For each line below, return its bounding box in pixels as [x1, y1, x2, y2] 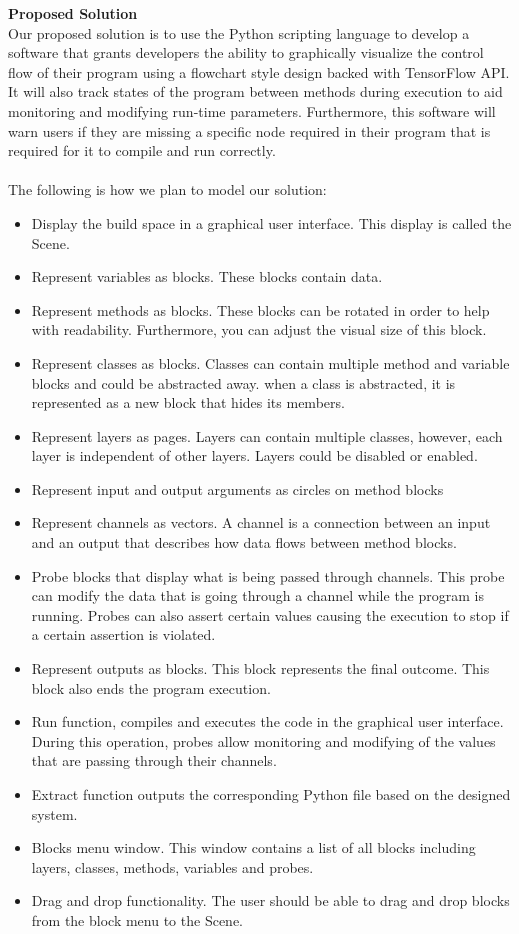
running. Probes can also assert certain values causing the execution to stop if [31, 604, 509, 625]
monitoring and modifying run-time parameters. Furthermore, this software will [8, 100, 496, 121]
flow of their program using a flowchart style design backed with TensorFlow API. [8, 61, 510, 82]
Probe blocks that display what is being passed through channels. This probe [31, 565, 505, 586]
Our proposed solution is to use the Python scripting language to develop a [8, 22, 470, 43]
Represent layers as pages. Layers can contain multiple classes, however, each [31, 425, 503, 446]
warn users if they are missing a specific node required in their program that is [8, 120, 491, 141]
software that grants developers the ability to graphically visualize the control [8, 42, 484, 63]
